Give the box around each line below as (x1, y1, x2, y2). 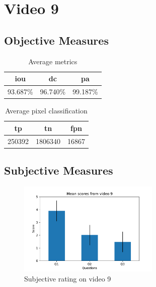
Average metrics (28, 56, 77, 66)
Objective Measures (4, 32, 109, 48)
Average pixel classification (5, 105, 88, 116)
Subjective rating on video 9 (24, 273, 111, 284)
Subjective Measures (4, 163, 113, 178)
